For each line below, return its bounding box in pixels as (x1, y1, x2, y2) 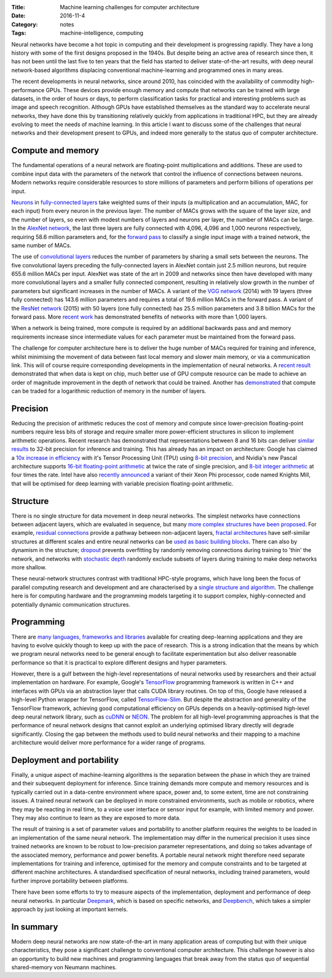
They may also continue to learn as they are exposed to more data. (11, 814, 181, 822)
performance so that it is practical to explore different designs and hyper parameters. (11, 658, 227, 666)
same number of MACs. (11, 242, 72, 249)
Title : (11, 4, 26, 10)
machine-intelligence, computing (60, 30, 144, 37)
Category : (11, 20, 38, 28)
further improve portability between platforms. (11, 877, 129, 885)
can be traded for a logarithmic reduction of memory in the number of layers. (11, 387, 207, 395)
